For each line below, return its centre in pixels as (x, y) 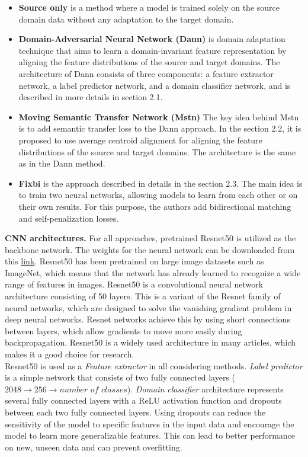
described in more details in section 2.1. (91, 97)
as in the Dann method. (62, 163)
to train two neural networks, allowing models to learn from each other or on (158, 195)
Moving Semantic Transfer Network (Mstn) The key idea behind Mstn (159, 116)
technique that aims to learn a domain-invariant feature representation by (153, 50)
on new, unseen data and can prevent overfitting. (94, 447)
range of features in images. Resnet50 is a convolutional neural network (134, 284)
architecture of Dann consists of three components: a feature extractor (146, 73)
